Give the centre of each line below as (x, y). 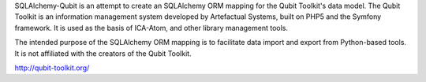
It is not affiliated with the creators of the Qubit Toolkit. (103, 53)
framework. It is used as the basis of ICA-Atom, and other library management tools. (151, 28)
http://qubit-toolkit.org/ (52, 68)
